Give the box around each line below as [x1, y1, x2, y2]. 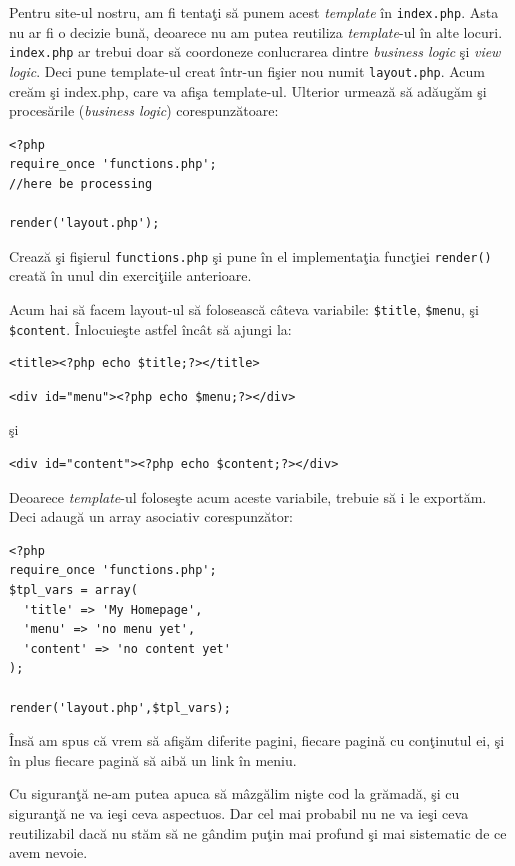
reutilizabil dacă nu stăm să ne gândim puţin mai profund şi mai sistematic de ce [9, 822, 507, 843]
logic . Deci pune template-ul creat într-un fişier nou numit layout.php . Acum [9, 60, 486, 81]
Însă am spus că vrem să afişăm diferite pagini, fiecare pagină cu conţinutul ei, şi [9, 730, 505, 751]
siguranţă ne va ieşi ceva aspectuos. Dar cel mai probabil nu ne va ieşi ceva [9, 802, 469, 823]
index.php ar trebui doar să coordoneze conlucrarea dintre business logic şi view [9, 41, 501, 62]
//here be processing [9, 176, 153, 191]
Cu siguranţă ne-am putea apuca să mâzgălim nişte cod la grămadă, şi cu [9, 783, 460, 804]
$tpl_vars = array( [9, 583, 138, 598]
